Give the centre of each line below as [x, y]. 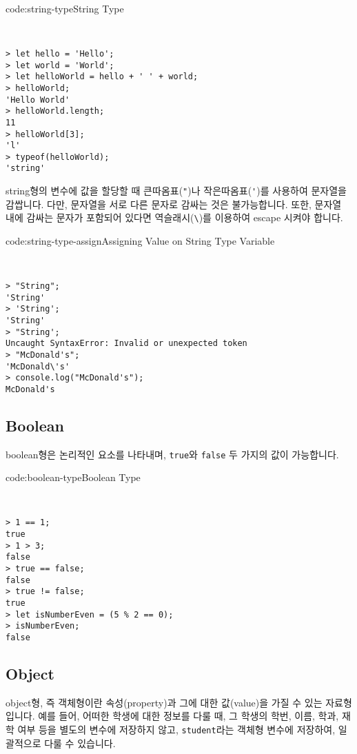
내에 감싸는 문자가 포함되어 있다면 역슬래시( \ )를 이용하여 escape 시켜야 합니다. [174, 217]
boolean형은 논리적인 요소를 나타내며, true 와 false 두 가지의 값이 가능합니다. [172, 454]
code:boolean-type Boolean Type [73, 477]
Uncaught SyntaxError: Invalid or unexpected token [126, 344]
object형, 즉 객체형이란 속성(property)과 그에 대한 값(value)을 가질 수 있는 [164, 702]
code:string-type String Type [65, 8]
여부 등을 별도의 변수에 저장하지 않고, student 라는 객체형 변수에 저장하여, [176, 729]
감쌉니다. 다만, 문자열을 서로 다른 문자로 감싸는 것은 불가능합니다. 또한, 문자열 [174, 204]
